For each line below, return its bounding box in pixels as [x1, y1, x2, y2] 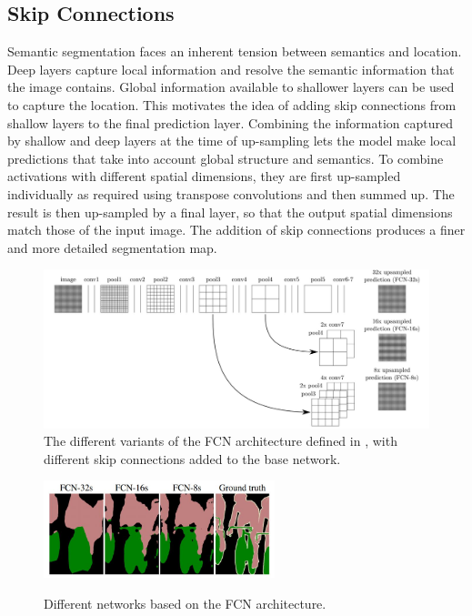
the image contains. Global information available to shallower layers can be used [7, 77, 455, 96]
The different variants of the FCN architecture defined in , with [44, 431, 397, 450]
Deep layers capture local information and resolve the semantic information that [7, 59, 455, 78]
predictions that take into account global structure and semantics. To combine [7, 148, 444, 167]
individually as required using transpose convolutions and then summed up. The [7, 184, 455, 203]
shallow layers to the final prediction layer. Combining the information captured [7, 113, 453, 132]
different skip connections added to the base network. [44, 449, 341, 468]
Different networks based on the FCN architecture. [44, 593, 326, 612]
